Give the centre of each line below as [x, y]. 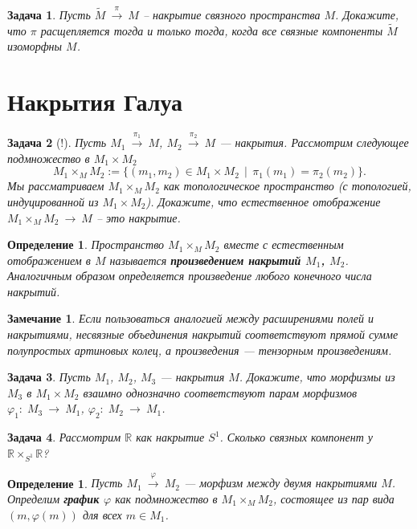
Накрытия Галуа [95, 101]
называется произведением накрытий [205, 260]
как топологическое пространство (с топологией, [287, 186]
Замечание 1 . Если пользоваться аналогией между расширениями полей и [191, 318]
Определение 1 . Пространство [86, 244]
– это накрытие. [138, 217]
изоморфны [35, 46]
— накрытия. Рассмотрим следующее [314, 142]
